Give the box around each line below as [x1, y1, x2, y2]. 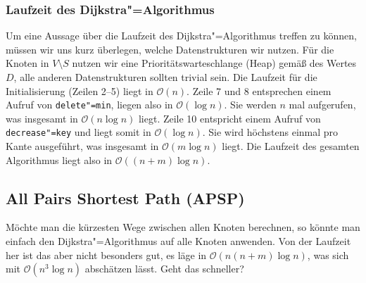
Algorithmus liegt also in [6, 152, 113, 167]
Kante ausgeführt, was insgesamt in [6, 139, 159, 153]
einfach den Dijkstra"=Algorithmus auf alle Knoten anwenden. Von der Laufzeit [6, 234, 351, 249]
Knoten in [6, 56, 49, 70]
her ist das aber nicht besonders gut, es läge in [6, 247, 207, 262]
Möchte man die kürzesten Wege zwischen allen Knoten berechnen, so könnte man [6, 220, 360, 234]
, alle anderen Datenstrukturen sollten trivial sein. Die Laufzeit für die [13, 70, 317, 84]
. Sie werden [224, 97, 277, 112]
